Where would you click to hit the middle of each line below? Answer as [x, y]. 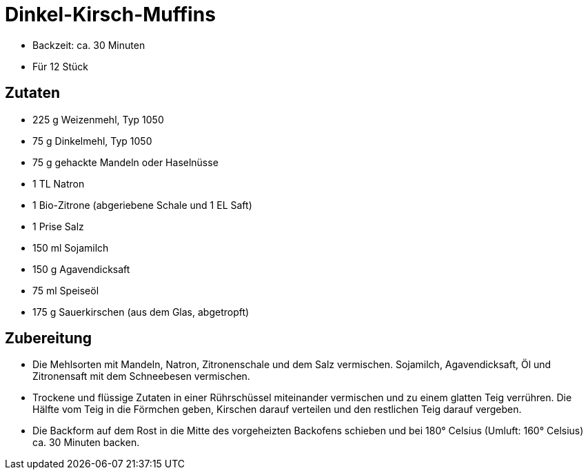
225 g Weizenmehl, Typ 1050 [98, 119]
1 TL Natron [59, 183]
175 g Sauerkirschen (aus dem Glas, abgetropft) [141, 312]
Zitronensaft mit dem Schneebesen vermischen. [141, 376]
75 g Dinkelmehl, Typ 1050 [92, 141]
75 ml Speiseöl [66, 290]
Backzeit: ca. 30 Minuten [89, 45]
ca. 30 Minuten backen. [86, 443]
